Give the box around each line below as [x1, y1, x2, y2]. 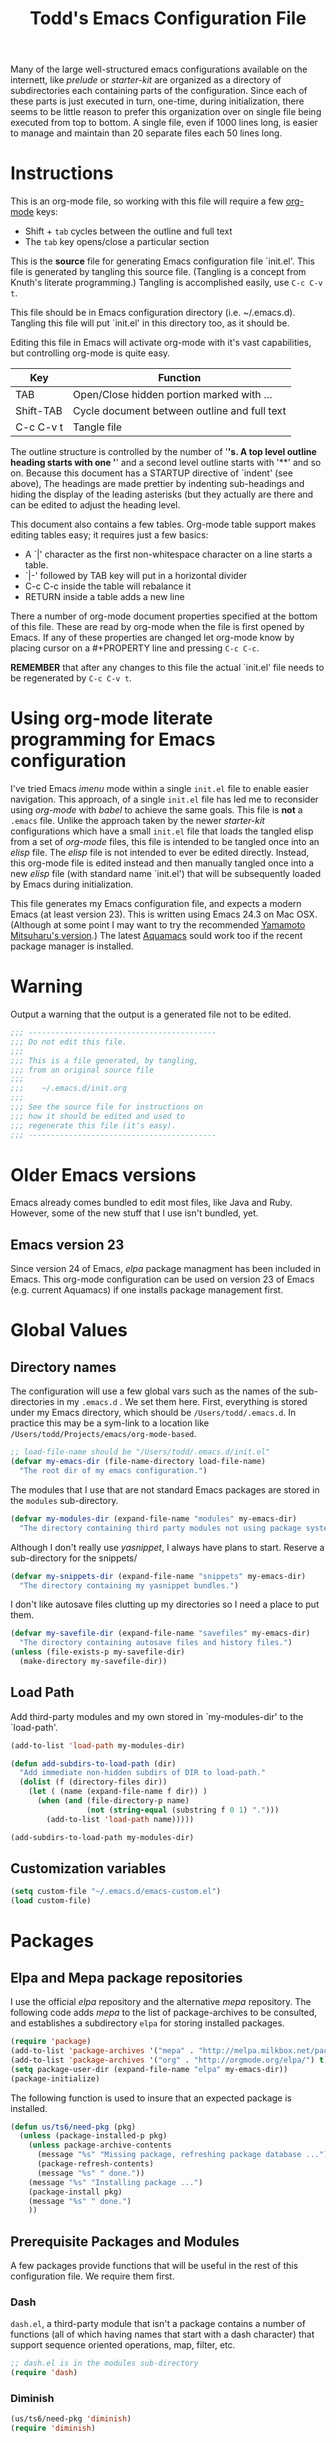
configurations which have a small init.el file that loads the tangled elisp [10, 825, 314, 837]
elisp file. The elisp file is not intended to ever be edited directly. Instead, [10, 847, 310, 859]
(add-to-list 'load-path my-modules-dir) [10, 1740, 186, 1751]
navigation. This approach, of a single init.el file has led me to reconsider [10, 793, 319, 806]
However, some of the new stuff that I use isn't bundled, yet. [10, 1207, 259, 1219]
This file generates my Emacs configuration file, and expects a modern [10, 898, 302, 910]
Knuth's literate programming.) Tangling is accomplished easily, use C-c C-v [10, 277, 323, 289]
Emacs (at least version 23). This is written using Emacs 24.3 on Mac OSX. [10, 908, 318, 921]
